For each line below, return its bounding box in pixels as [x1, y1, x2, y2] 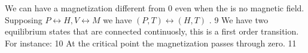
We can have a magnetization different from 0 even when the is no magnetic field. [5, 2, 304, 14]
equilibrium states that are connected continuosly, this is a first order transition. [5, 25, 299, 38]
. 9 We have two [209, 13, 269, 26]
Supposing [5, 13, 42, 26]
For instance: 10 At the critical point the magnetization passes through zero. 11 [5, 36, 297, 49]
